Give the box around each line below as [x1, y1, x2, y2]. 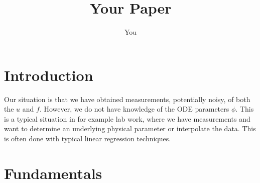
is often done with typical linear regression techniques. [4, 133, 171, 144]
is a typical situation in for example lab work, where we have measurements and [4, 113, 250, 124]
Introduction [4, 64, 93, 85]
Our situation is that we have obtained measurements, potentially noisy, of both [4, 94, 250, 104]
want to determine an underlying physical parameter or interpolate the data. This [4, 123, 256, 134]
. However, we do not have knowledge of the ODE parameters [39, 104, 229, 114]
